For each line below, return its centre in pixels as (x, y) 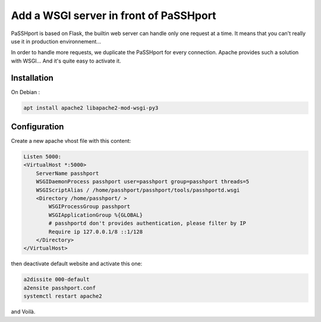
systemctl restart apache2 (63, 296)
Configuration (37, 127)
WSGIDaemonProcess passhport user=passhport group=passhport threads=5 (143, 182)
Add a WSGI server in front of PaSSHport (114, 15)
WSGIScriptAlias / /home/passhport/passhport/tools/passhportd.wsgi (138, 190)
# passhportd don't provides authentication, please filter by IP (147, 223)
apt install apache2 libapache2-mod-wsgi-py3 (91, 108)
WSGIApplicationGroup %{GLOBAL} (95, 215)
